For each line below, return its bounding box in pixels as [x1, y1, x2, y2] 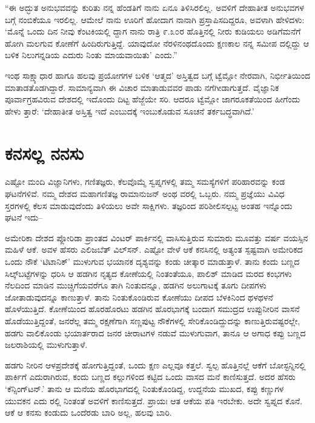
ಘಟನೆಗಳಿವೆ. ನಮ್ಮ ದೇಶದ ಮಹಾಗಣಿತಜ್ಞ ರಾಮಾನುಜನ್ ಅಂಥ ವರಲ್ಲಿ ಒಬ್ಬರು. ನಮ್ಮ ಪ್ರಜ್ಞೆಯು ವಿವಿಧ [5, 187, 285, 200]
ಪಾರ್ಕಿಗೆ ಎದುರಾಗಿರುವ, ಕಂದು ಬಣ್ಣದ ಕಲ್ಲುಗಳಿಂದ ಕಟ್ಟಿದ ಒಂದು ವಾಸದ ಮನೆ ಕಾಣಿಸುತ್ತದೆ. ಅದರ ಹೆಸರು [5, 370, 296, 383]
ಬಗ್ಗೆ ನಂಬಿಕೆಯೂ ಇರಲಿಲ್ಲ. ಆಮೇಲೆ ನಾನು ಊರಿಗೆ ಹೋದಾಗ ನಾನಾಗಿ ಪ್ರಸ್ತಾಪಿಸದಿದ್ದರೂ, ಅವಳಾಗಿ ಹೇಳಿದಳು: [5, 13, 305, 25]
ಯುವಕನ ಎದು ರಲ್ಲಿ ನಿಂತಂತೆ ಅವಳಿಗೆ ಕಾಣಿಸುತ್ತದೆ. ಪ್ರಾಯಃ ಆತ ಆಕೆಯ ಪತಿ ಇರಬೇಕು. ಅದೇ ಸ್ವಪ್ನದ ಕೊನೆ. [5, 394, 303, 407]
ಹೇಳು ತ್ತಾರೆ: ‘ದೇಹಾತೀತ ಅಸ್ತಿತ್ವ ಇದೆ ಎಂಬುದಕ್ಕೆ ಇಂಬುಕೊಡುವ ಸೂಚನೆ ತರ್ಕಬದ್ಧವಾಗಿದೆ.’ [5, 104, 254, 117]
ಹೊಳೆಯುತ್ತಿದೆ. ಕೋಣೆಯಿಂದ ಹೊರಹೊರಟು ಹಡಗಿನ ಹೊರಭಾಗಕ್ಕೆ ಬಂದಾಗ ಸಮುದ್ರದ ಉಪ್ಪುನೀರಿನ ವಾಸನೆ [5, 302, 300, 315]
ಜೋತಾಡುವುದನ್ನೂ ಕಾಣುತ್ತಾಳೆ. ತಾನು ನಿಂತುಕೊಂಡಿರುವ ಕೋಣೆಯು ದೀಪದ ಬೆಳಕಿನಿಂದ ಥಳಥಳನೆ [5, 290, 273, 303]
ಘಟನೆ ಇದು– [5, 211, 43, 224]
